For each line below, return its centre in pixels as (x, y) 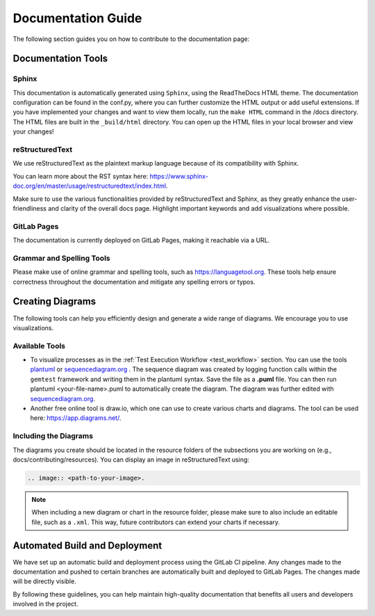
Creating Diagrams (55, 301)
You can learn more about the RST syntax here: (81, 176)
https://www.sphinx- (179, 176)
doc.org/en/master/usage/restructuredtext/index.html (90, 186)
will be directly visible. (44, 581)
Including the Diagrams (53, 436)
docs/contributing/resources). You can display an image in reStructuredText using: (131, 460)
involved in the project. (45, 604)
